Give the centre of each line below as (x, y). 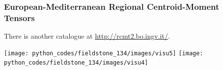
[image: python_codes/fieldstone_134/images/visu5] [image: (104, 53)
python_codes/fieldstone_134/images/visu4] (76, 63)
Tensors (19, 17)
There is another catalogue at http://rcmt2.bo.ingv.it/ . (87, 36)
